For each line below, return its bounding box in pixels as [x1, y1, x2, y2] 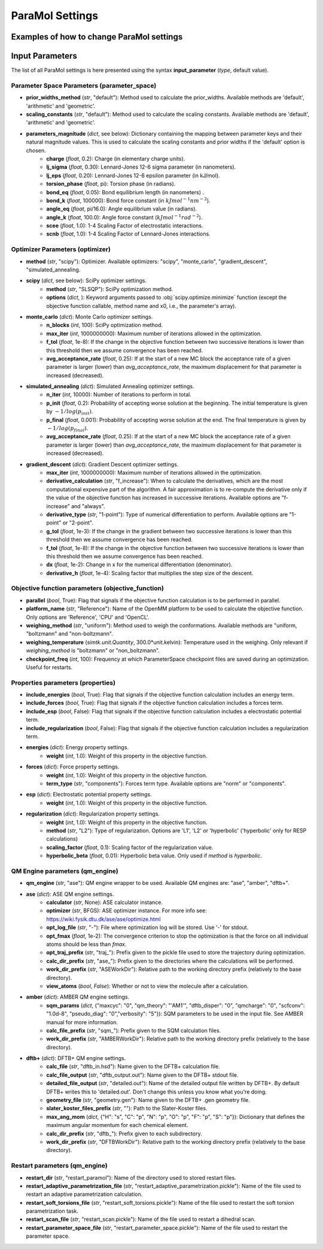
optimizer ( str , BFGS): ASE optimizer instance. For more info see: [46, 907, 207, 914]
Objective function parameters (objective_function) [11, 584, 164, 593]
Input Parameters [11, 51, 77, 61]
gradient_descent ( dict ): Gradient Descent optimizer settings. [26, 460, 179, 468]
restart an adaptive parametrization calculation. [26, 1190, 143, 1198]
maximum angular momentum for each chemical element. [46, 1122, 188, 1129]
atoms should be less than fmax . [46, 940, 127, 948]
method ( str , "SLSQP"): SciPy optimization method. [46, 285, 173, 292]
